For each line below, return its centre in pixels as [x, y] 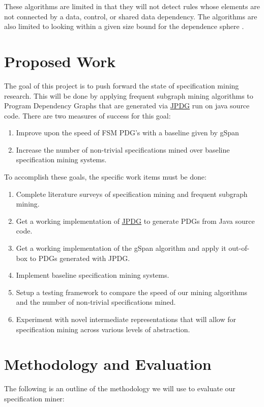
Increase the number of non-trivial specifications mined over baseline [123, 149]
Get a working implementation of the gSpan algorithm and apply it [121, 248]
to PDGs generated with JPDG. [80, 258]
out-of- [239, 248]
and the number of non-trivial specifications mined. [96, 302]
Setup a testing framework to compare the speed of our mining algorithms [132, 292]
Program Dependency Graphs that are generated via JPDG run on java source [127, 106]
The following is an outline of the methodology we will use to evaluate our [120, 388]
